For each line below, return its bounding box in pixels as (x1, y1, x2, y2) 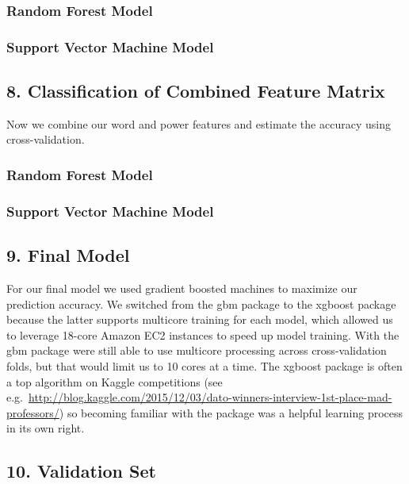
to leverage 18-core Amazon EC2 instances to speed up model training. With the (6, 326, 399, 343)
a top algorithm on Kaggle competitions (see (6, 373, 223, 390)
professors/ (6, 404, 59, 421)
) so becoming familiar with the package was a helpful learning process (59, 404, 403, 421)
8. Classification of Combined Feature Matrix (6, 79, 385, 103)
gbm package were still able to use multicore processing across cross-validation (6, 342, 387, 359)
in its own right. (6, 420, 85, 436)
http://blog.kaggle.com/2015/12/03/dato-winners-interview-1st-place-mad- (29, 389, 392, 405)
